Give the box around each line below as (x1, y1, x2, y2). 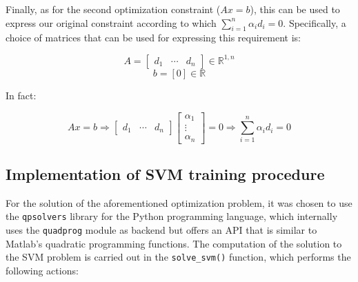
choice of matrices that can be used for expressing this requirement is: (6, 30, 301, 45)
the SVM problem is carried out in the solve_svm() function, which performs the (6, 250, 351, 264)
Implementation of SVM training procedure (6, 163, 325, 184)
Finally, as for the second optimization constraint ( (6, 2, 221, 16)
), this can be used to (250, 2, 340, 16)
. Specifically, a (283, 15, 346, 30)
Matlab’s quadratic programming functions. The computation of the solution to (6, 236, 342, 250)
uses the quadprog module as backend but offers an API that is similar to (6, 223, 317, 237)
